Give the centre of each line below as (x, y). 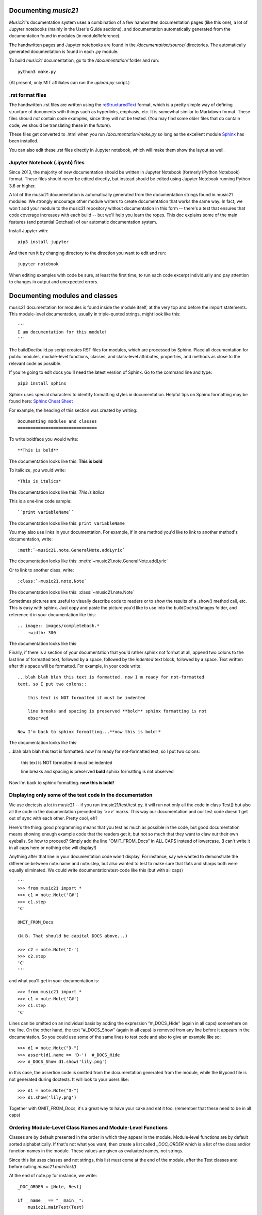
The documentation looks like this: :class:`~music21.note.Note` (72, 592)
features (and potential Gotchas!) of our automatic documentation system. (83, 222)
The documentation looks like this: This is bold (56, 461)
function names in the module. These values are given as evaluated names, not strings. (96, 1151)
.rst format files (28, 95)
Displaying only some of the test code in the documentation (81, 795)
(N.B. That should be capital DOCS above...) (73, 936)
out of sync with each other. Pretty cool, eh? (53, 818)
